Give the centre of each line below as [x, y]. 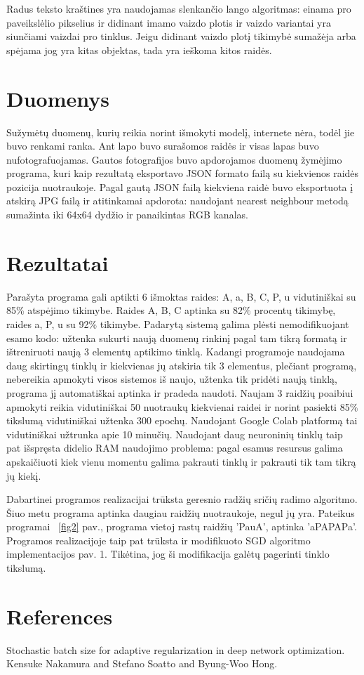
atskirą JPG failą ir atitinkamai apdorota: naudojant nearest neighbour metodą [177, 201]
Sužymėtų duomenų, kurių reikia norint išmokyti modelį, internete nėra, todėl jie [181, 132]
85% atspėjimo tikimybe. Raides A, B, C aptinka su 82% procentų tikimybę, [171, 310]
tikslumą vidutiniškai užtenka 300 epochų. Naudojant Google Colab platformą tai [182, 420]
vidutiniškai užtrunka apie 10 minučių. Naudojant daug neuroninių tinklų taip [175, 434]
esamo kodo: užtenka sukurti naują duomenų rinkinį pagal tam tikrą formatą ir [177, 337]
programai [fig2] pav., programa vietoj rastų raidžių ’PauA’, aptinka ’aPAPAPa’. [182, 526]
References [60, 616]
